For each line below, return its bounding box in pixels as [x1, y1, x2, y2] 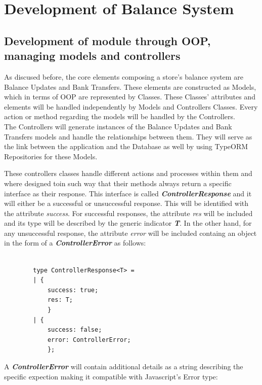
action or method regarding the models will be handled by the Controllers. [4, 111, 235, 122]
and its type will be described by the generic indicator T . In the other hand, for [4, 218, 252, 228]
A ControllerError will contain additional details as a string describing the [4, 361, 243, 371]
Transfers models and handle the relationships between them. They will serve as [4, 131, 252, 142]
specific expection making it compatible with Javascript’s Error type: [4, 371, 218, 381]
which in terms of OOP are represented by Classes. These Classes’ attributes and [4, 91, 255, 102]
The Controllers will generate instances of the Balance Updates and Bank [4, 121, 232, 131]
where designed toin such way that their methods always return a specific [4, 178, 232, 188]
